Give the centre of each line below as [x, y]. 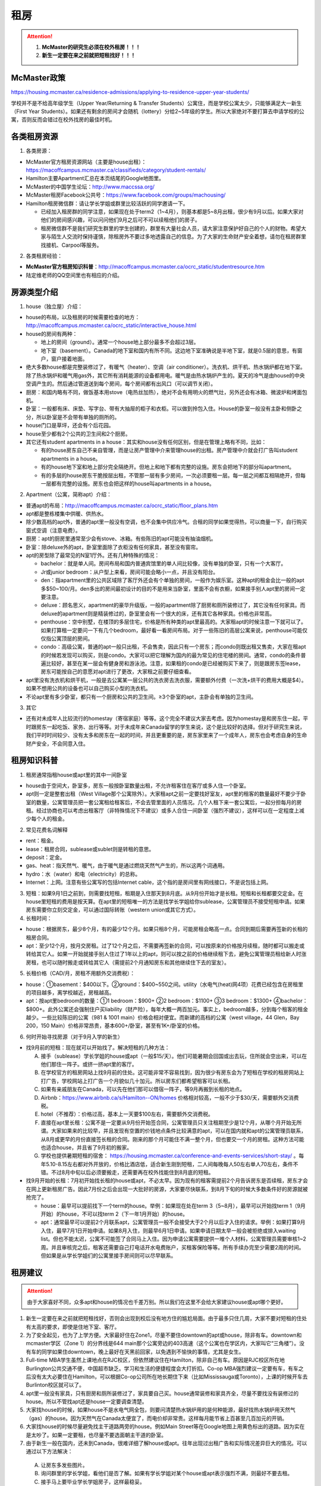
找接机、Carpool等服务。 [71, 245]
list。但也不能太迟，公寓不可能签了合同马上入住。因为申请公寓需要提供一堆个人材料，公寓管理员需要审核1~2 [173, 1239]
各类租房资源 [34, 137]
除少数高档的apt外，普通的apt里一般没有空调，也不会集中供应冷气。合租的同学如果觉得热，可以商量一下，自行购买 [166, 522]
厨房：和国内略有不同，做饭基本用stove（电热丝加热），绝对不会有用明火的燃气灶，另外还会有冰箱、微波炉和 [159, 392]
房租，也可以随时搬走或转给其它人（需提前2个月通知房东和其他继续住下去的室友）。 [128, 962]
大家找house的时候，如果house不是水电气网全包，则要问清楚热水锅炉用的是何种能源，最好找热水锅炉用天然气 [161, 1410]
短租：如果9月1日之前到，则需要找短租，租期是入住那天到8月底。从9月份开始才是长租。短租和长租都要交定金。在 [164, 893]
